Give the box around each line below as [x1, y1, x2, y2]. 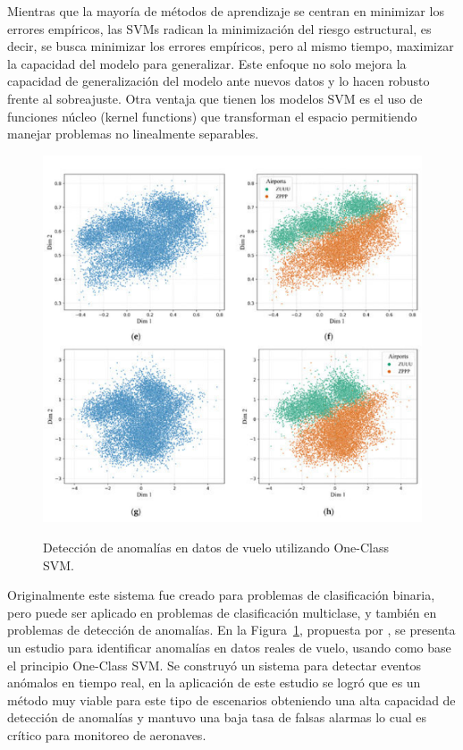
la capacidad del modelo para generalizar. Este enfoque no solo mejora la [7, 54, 407, 72]
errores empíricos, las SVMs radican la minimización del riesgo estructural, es [7, 19, 432, 38]
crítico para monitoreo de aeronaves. [7, 725, 206, 744]
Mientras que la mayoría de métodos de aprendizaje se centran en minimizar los [7, 2, 444, 20]
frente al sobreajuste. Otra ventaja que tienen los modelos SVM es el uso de [7, 88, 423, 107]
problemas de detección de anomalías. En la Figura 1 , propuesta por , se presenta [7, 620, 456, 639]
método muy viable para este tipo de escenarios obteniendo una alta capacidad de [7, 690, 456, 709]
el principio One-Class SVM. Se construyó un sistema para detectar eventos [7, 655, 421, 674]
